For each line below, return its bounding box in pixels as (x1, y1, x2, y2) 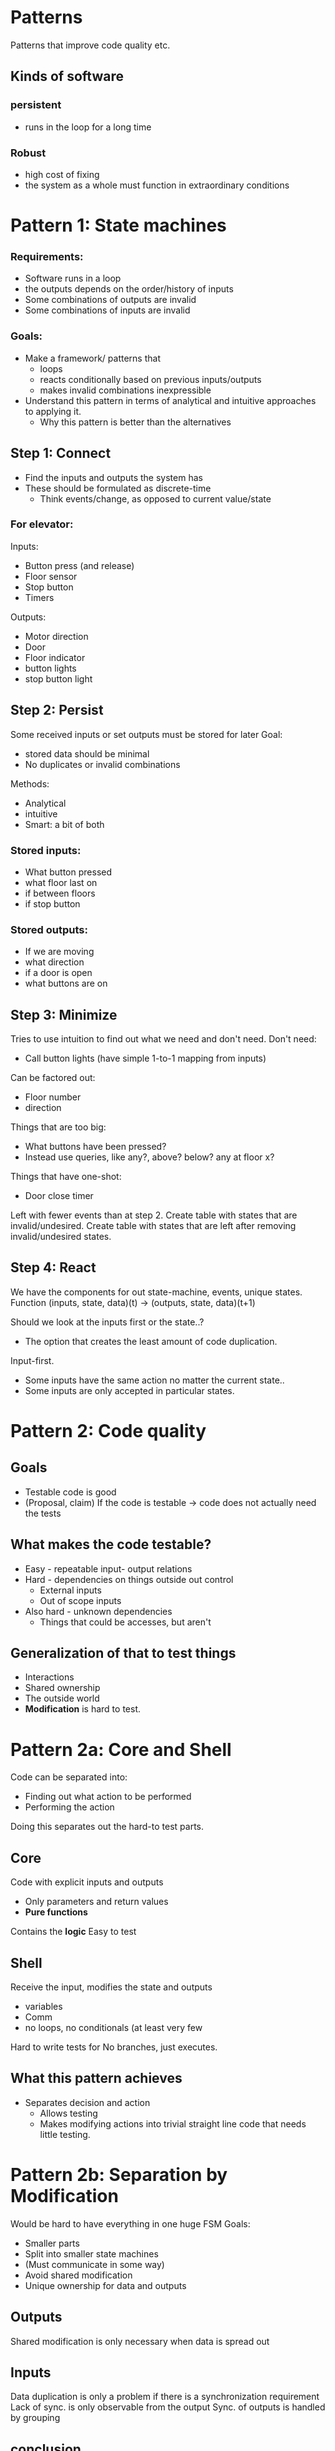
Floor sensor (24, 570, 78, 582)
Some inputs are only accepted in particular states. (24, 1384, 235, 1396)
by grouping (10, 2412, 61, 2424)
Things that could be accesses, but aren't (39, 1616, 212, 1628)
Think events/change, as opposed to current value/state (39, 492, 272, 505)
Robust (10, 146, 47, 160)
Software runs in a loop (24, 272, 122, 285)
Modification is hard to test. (24, 1703, 141, 1715)
